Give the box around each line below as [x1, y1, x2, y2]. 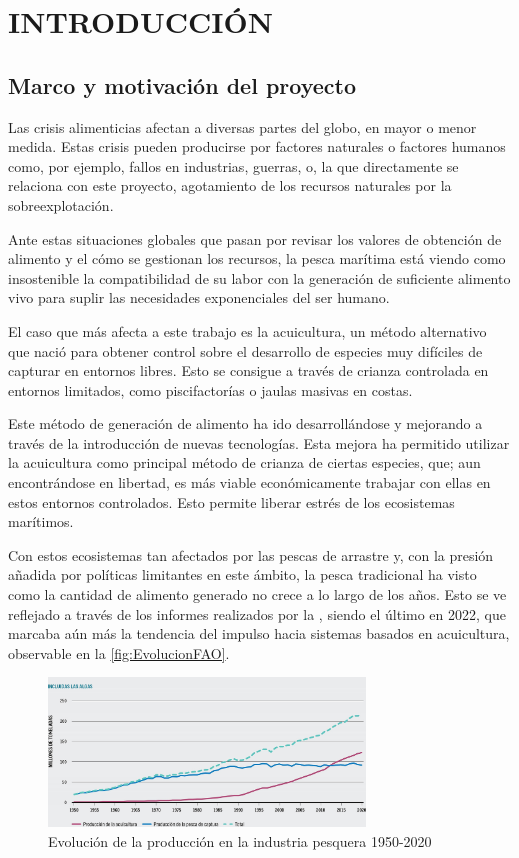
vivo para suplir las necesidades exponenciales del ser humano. [8, 287, 390, 308]
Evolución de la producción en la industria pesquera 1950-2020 [48, 831, 432, 851]
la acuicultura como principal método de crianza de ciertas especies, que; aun [8, 452, 481, 473]
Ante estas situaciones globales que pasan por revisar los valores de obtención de [8, 228, 502, 249]
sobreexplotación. [8, 194, 114, 215]
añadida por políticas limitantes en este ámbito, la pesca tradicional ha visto [8, 564, 477, 585]
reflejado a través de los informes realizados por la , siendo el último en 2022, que [8, 603, 506, 624]
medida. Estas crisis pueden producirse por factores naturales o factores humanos [8, 136, 506, 157]
